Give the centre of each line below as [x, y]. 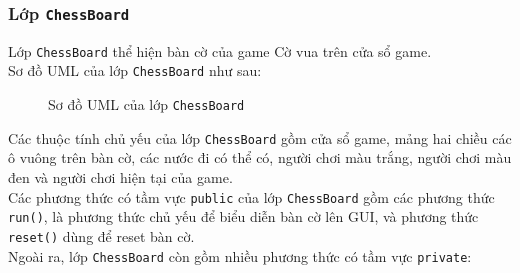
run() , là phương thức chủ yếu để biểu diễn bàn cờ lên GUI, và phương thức [243, 216]
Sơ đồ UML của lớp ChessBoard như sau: [135, 70]
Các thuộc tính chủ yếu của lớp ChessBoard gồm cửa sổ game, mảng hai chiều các [260, 137]
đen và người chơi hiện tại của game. [120, 177]
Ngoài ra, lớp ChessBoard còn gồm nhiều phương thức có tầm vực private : [240, 255]
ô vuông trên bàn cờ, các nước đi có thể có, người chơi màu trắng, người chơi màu [260, 157]
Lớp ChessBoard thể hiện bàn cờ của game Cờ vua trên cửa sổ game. [220, 50]
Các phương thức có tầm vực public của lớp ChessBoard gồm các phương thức [251, 196]
